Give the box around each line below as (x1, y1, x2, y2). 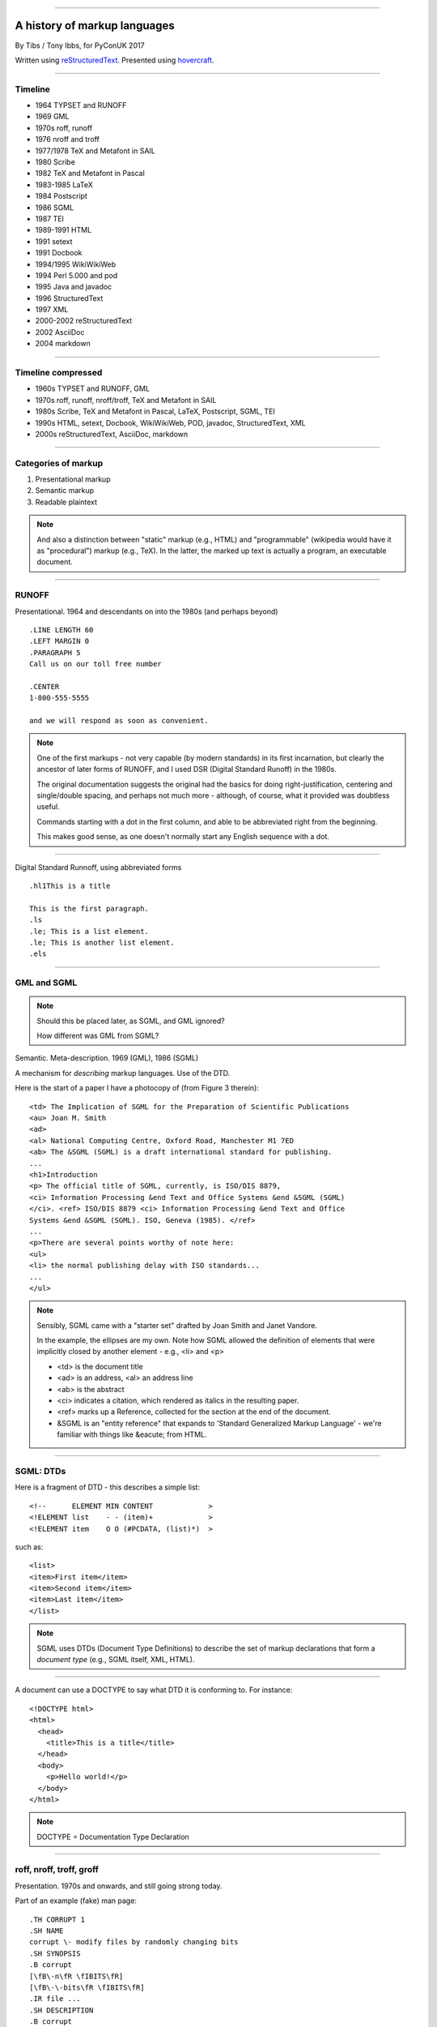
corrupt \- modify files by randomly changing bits (29, 1938, 239, 1947)
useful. (36, 802, 60, 812)
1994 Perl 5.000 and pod (35, 270, 118, 280)
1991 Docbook (35, 248, 83, 258)
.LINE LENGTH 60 (29, 625, 94, 634)
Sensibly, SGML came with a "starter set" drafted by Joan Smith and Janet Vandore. (36, 1320, 317, 1330)
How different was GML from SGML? (36, 1031, 159, 1041)
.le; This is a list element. (29, 927, 150, 936)
